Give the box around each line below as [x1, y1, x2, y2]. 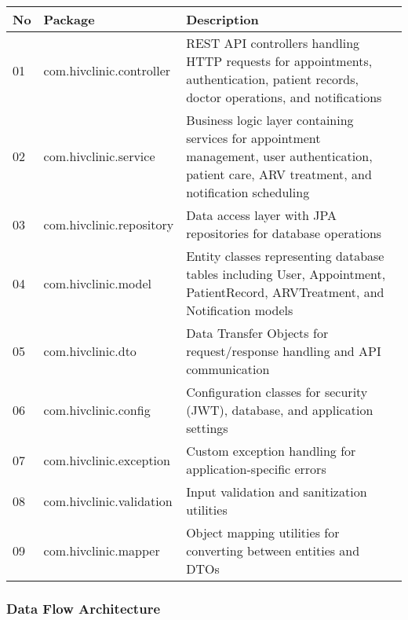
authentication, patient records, [186, 70, 359, 88]
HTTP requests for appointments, [186, 52, 373, 70]
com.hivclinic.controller [43, 61, 171, 79]
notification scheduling [186, 183, 310, 201]
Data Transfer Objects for [186, 324, 329, 342]
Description [186, 10, 259, 28]
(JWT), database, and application [186, 401, 373, 419]
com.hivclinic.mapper [43, 541, 160, 559]
